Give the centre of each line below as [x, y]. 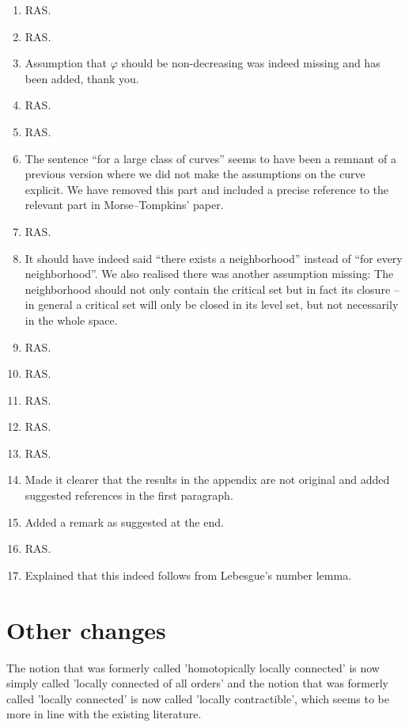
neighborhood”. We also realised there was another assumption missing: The [209, 274]
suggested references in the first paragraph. [129, 495]
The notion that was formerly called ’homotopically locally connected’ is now [193, 667]
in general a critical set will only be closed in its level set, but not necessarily [212, 305]
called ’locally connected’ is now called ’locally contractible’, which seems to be [198, 698]
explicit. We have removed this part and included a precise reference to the [207, 189]
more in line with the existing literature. [104, 714]
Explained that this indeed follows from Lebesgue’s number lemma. [188, 575]
